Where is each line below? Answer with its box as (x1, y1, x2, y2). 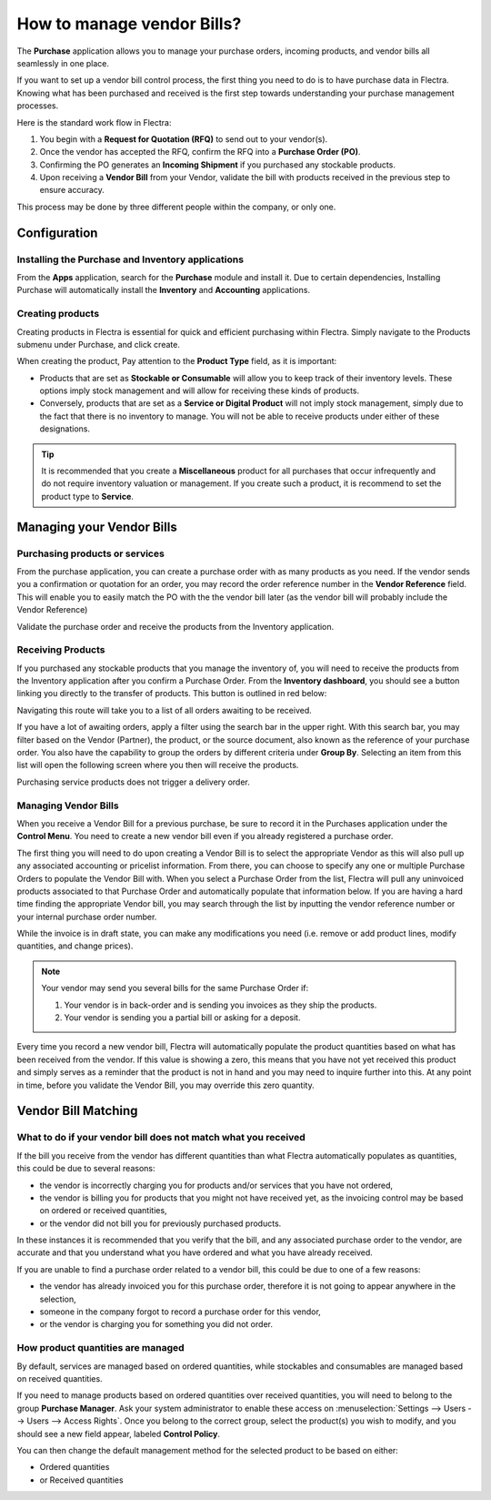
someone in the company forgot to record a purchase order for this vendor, (39, 1306, 322, 1317)
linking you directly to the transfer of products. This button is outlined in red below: (16, 688, 327, 699)
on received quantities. (16, 1373, 104, 1383)
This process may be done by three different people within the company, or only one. (16, 201, 336, 212)
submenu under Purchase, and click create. (16, 339, 181, 350)
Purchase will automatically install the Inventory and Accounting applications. (16, 285, 311, 296)
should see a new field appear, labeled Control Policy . (16, 1428, 220, 1439)
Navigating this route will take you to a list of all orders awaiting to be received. (16, 704, 313, 715)
